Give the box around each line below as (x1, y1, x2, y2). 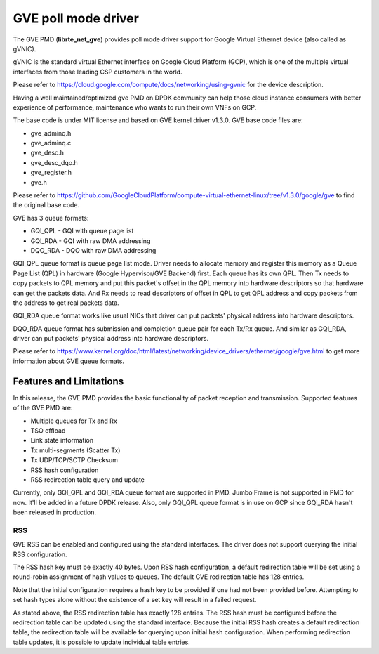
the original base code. (13, 201, 80, 209)
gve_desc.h (30, 148, 65, 157)
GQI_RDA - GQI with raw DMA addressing (30, 236, 151, 245)
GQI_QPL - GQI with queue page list (30, 227, 134, 235)
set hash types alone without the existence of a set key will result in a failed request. (13, 596, 257, 604)
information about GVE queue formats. (13, 357, 124, 365)
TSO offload (30, 426, 66, 435)
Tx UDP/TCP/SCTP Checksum (30, 456, 119, 464)
